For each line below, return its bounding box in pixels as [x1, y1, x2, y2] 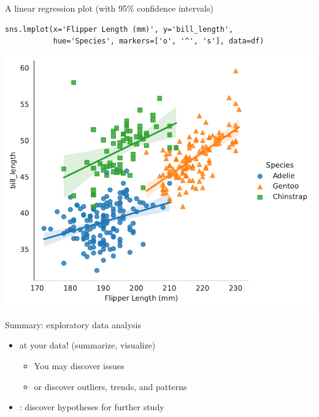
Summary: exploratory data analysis [5, 318, 141, 331]
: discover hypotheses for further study [19, 400, 164, 413]
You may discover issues [34, 359, 125, 372]
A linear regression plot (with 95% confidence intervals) [5, 2, 213, 14]
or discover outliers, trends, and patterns [34, 380, 187, 393]
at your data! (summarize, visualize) [19, 339, 156, 351]
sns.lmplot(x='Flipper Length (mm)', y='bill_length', [5, 24, 234, 34]
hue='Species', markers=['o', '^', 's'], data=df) [53, 37, 264, 46]
